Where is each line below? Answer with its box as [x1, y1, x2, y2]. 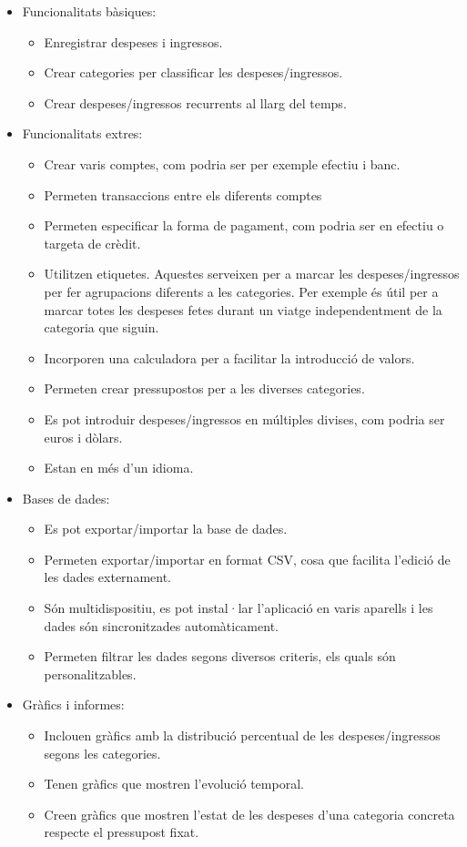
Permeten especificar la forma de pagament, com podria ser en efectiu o [44, 216, 444, 235]
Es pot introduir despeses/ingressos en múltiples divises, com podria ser [44, 409, 445, 428]
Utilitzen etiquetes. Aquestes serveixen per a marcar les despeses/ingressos [44, 264, 460, 283]
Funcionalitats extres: [22, 124, 143, 143]
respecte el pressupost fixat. [44, 822, 199, 842]
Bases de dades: [22, 488, 110, 507]
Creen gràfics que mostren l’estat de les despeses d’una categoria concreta [44, 804, 455, 823]
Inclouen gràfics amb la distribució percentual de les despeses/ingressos [44, 726, 441, 745]
